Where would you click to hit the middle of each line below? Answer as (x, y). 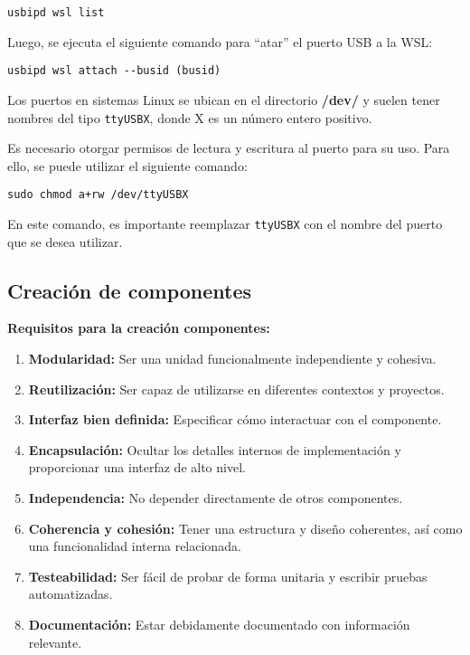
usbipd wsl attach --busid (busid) (114, 71)
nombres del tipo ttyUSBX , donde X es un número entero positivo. (190, 117)
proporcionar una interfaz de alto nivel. (137, 467)
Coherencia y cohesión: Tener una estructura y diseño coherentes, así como (245, 528)
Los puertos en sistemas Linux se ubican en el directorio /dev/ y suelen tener (224, 99)
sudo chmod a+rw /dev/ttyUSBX (98, 195)
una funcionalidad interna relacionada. (135, 546)
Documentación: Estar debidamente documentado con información (219, 624)
